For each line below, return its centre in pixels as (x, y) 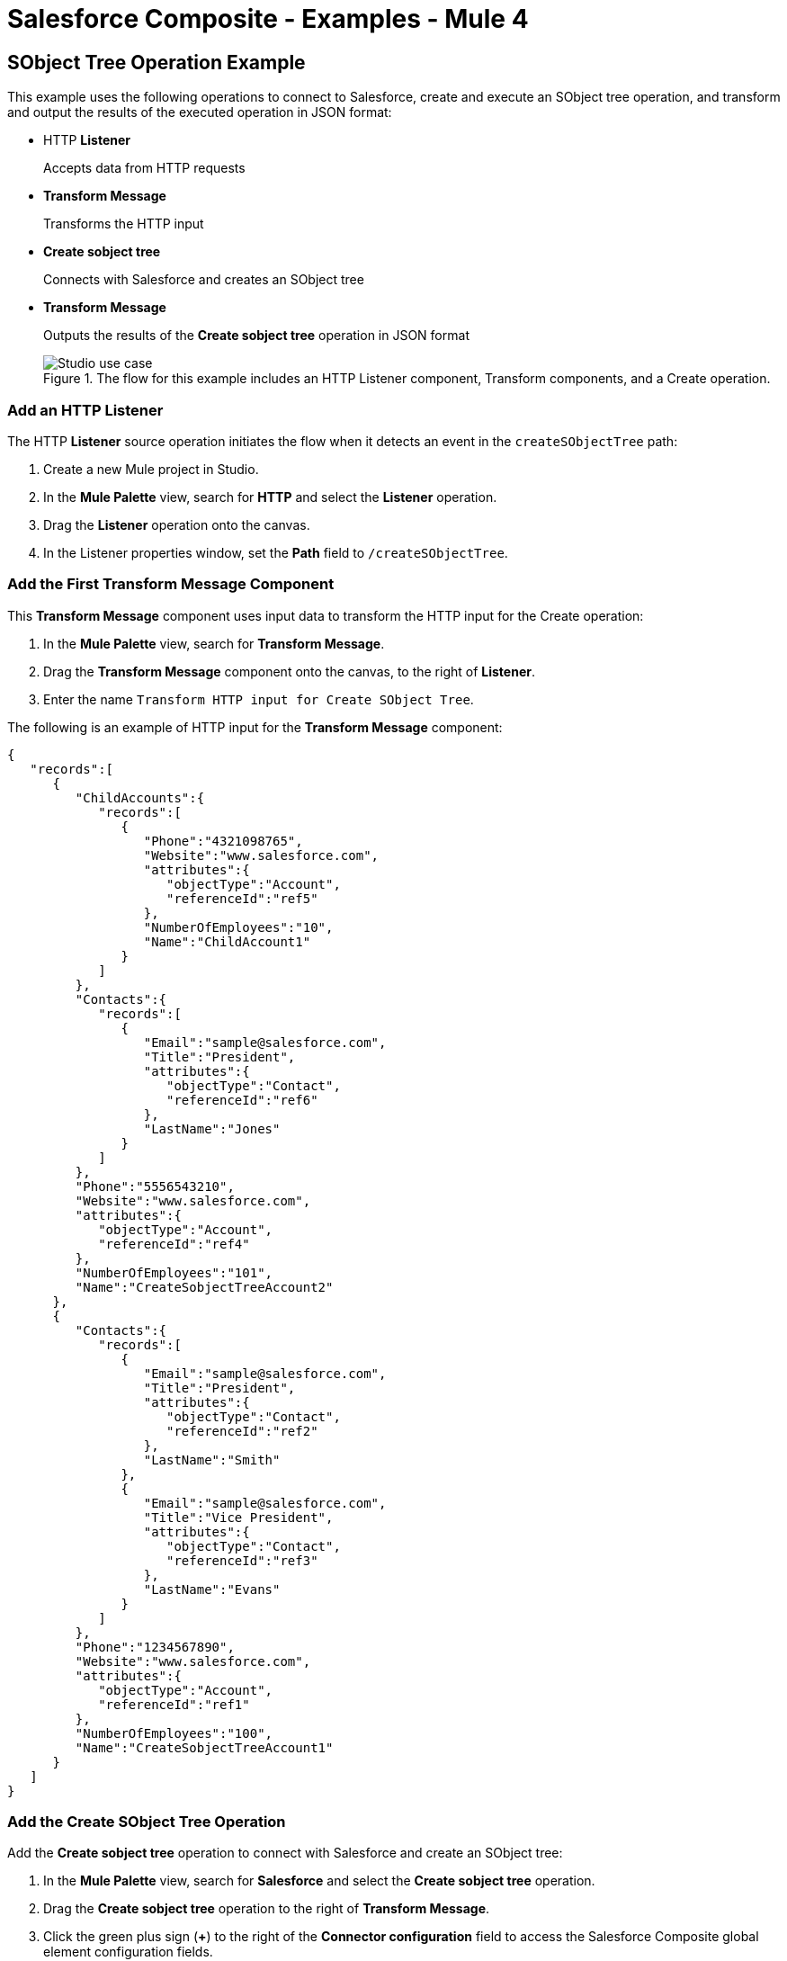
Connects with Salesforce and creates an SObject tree (204, 280)
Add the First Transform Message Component (171, 584)
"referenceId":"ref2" (242, 1431)
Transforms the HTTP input (124, 224)
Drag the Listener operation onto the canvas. (177, 524)
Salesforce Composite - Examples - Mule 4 (268, 19)
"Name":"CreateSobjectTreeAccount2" (204, 1287)
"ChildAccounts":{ (140, 797)
